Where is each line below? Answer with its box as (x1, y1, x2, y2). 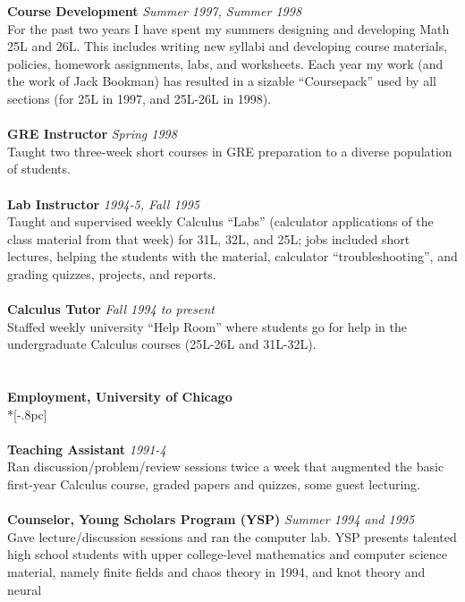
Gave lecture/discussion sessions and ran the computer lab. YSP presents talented (7, 527, 457, 546)
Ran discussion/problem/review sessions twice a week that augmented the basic (7, 457, 444, 476)
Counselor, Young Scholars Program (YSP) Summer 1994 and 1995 (7, 510, 415, 529)
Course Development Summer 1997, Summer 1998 (7, 2, 302, 20)
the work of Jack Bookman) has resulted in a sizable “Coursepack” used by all (7, 72, 436, 90)
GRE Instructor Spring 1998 (7, 124, 177, 143)
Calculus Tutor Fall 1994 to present (7, 300, 215, 318)
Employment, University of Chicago (7, 387, 232, 406)
